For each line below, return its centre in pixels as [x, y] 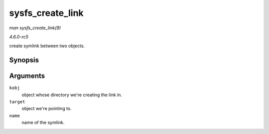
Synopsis [24, 60]
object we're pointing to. [47, 109]
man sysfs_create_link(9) [35, 28]
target [17, 102]
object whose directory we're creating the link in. [72, 95]
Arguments [27, 76]
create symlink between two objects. [47, 46]
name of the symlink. [43, 123]
